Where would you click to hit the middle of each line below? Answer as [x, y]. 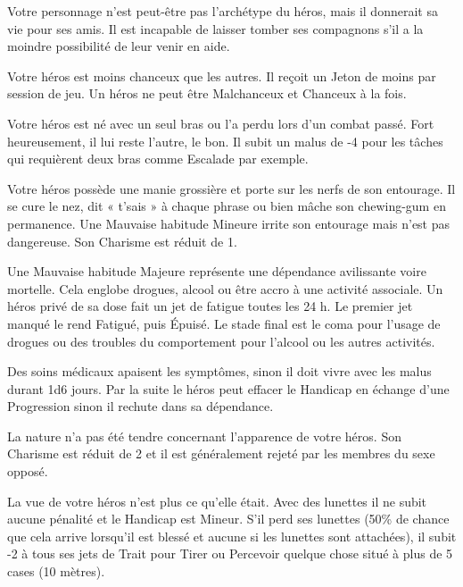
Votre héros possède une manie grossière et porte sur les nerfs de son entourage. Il [231, 188]
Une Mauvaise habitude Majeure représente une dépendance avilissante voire [217, 271]
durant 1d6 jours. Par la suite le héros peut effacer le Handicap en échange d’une [228, 388]
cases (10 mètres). [56, 571]
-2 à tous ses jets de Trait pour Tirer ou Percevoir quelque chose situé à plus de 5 [230, 553]
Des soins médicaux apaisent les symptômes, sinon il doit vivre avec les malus [219, 371]
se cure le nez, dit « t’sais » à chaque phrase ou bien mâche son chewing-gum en [227, 206]
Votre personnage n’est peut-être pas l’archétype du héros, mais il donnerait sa [223, 11]
